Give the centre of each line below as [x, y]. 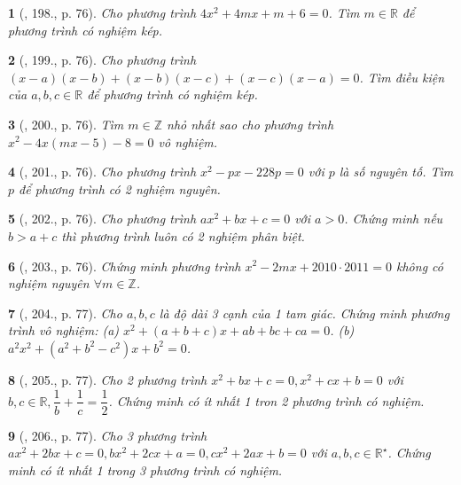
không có [420, 266]
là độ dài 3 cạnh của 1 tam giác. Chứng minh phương [304, 313]
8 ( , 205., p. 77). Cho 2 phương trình [108, 379]
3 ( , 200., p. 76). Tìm [66, 124]
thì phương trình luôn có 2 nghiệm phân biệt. [183, 235]
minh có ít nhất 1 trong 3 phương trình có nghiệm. [145, 469]
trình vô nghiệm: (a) [64, 330]
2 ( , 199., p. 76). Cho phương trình [102, 60]
